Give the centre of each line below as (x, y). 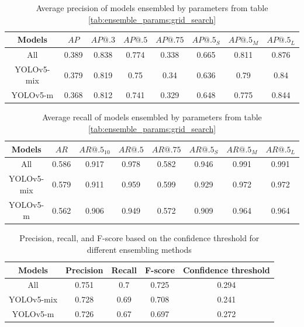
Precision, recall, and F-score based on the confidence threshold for (139, 238)
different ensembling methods (139, 249)
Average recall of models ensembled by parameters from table (152, 117)
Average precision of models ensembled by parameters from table (152, 8)
